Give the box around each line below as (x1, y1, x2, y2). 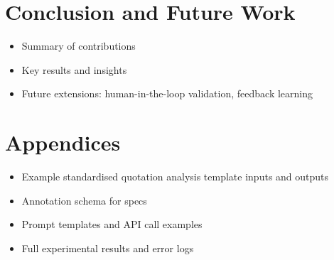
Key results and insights (21, 62, 127, 77)
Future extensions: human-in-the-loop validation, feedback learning (21, 86, 313, 101)
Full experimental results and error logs (21, 240, 194, 255)
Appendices (5, 128, 121, 157)
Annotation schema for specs (21, 193, 147, 207)
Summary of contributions (21, 38, 136, 53)
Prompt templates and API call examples (21, 217, 203, 232)
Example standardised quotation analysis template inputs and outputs (21, 169, 329, 184)
